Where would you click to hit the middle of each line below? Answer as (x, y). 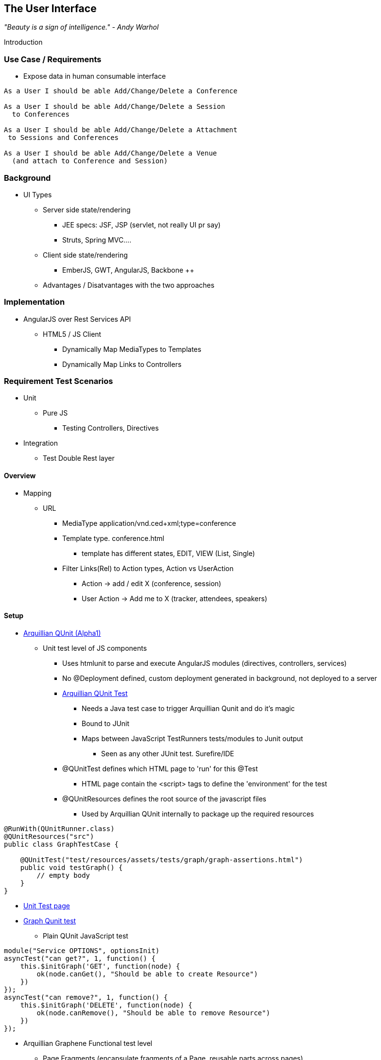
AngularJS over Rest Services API (77, 319)
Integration (41, 443)
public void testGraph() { (71, 867)
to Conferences (41, 114)
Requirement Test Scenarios (59, 381)
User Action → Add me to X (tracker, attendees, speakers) (174, 598)
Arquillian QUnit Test (95, 693)
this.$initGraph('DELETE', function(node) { (106, 1005)
